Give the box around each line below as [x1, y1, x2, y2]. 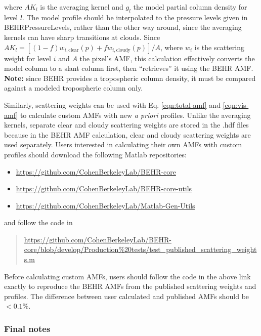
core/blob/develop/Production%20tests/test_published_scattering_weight [24, 244, 257, 255]
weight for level [4, 53, 51, 63]
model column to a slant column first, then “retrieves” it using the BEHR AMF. [4, 63, 253, 73]
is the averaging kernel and [40, 2, 123, 12]
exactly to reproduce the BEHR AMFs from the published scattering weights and [4, 281, 256, 291]
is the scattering [194, 41, 244, 52]
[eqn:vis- [223, 99, 249, 110]
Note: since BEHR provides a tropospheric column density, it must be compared [4, 72, 256, 83]
